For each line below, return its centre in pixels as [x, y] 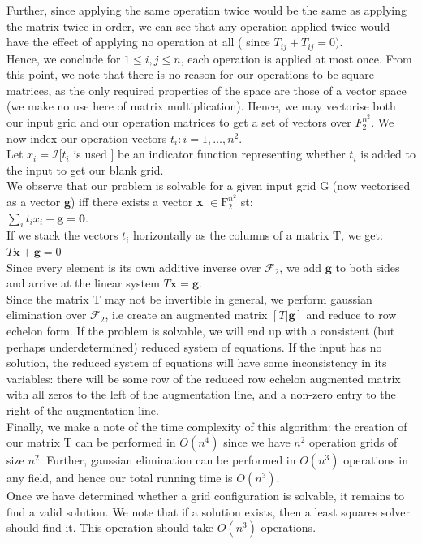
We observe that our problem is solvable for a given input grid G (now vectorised [209, 186]
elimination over [47, 315]
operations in [376, 460]
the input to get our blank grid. [85, 169]
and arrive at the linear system [83, 283]
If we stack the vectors [62, 235]
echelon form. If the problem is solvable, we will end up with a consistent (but [201, 331]
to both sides [368, 267]
